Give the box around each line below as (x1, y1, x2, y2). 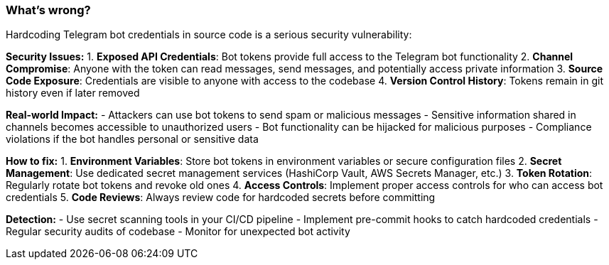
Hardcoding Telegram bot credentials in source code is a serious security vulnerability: (6, 28, 412, 41)
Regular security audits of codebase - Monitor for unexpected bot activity (6, 225, 350, 238)
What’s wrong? (6, 3, 91, 17)
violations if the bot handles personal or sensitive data (6, 133, 259, 146)
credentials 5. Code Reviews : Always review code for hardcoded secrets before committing (6, 191, 436, 204)
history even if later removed (6, 87, 140, 99)
